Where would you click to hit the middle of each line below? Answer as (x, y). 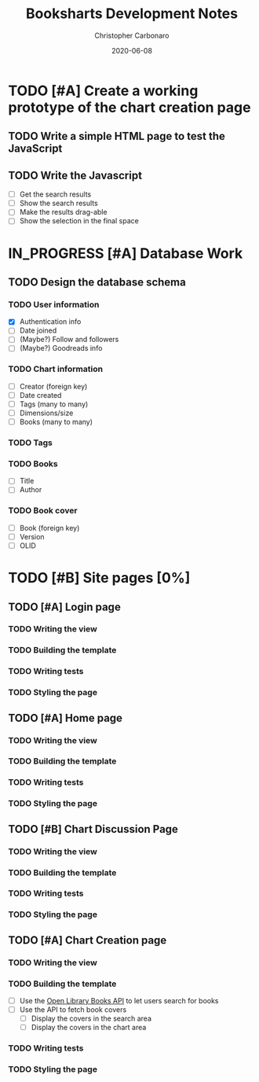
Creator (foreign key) (53, 386)
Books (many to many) (56, 422)
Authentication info (50, 322)
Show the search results (58, 203)
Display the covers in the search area (91, 1018)
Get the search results (55, 194)
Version (32, 536)
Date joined (38, 330)
